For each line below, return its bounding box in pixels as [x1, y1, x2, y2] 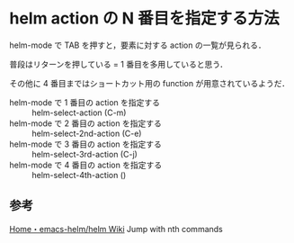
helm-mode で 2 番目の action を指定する [9, 118, 162, 129]
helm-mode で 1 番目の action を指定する [9, 96, 160, 108]
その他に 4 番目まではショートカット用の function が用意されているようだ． [9, 77, 290, 88]
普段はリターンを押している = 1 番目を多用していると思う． [9, 58, 228, 69]
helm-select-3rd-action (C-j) [31, 148, 138, 159]
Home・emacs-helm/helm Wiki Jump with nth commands [9, 223, 223, 234]
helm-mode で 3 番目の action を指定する [9, 139, 162, 149]
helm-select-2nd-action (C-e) [31, 128, 142, 139]
